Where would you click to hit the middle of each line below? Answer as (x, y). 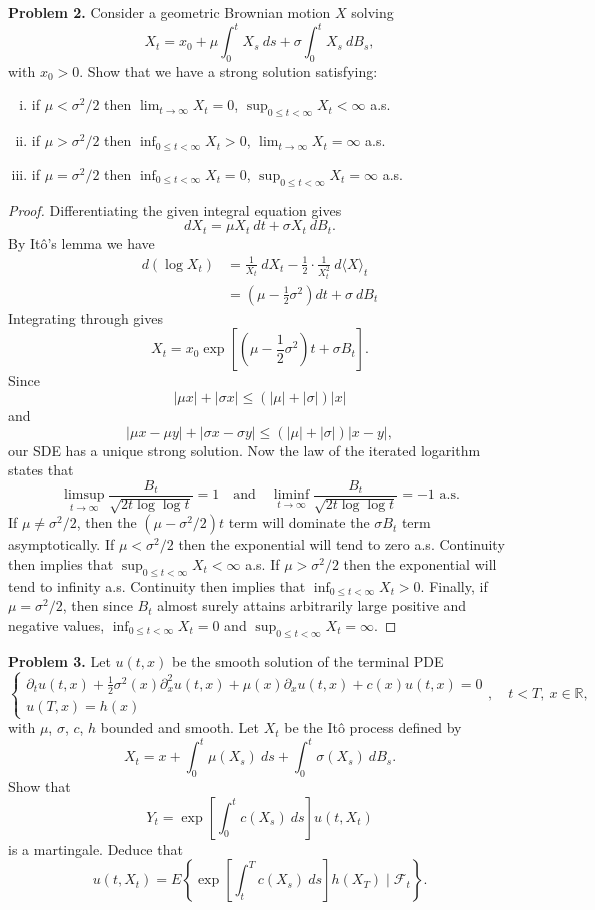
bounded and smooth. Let (180, 727)
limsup (84, 495)
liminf (291, 495)
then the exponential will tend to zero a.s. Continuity (341, 544)
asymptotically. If (61, 544)
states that (41, 469)
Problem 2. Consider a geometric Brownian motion (169, 12)
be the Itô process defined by (373, 727)
